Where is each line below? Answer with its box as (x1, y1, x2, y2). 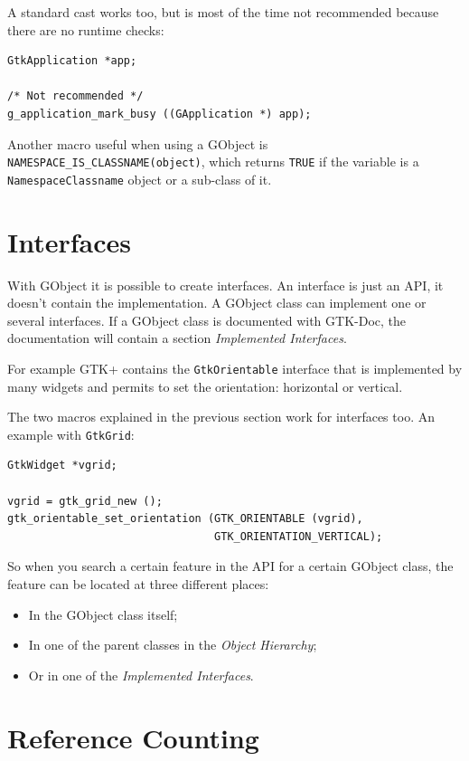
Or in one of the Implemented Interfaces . (28, 665, 254, 684)
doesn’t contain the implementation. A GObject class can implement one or (7, 293, 427, 312)
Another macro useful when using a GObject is (7, 134, 268, 153)
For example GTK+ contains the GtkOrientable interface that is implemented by (7, 358, 463, 377)
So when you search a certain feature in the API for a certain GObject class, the (7, 556, 454, 576)
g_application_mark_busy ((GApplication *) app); (7, 107, 312, 120)
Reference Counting (7, 718, 259, 756)
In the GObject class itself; (28, 604, 178, 623)
